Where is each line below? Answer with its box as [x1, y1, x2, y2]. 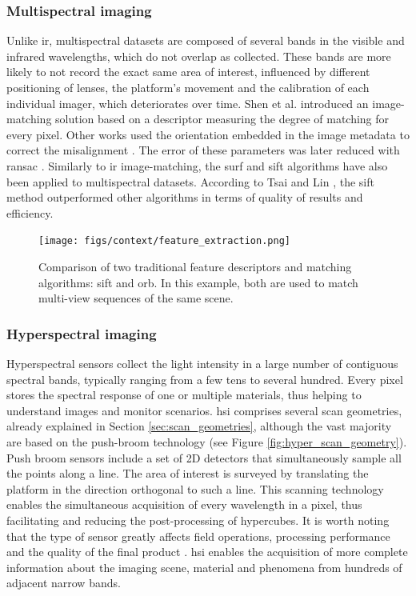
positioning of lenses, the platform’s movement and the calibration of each [6, 79, 370, 95]
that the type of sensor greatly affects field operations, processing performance [6, 527, 390, 544]
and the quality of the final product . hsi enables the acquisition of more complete [6, 543, 408, 560]
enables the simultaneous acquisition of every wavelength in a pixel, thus [6, 496, 362, 513]
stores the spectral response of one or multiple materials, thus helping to [6, 386, 362, 403]
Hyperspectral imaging [6, 323, 157, 343]
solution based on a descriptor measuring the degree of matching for [55, 110, 390, 127]
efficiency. [6, 204, 54, 221]
